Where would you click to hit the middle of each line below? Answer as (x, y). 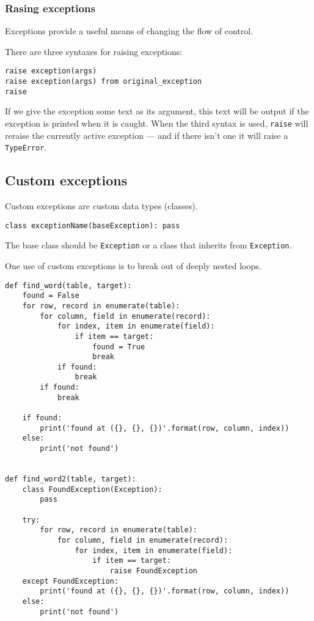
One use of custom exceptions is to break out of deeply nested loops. (133, 265)
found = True (119, 347)
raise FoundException (153, 571)
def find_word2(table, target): (71, 479)
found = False (51, 296)
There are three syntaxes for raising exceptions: (94, 51)
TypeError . (26, 147)
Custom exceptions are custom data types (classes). (101, 206)
